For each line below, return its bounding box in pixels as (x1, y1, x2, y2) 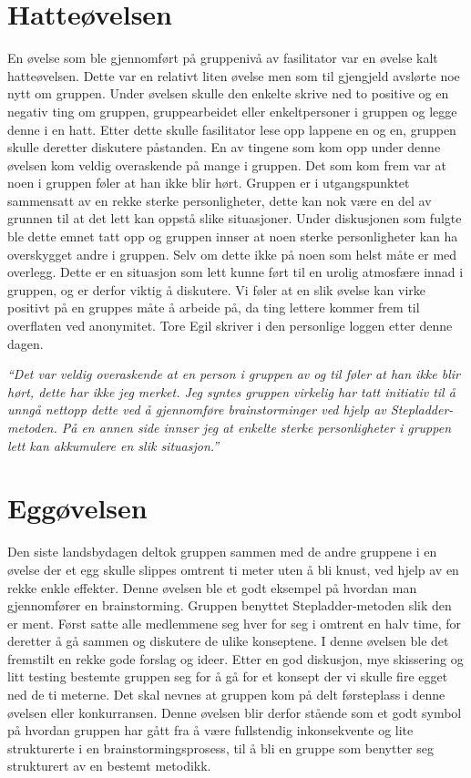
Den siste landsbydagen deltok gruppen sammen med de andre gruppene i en (7, 542, 437, 561)
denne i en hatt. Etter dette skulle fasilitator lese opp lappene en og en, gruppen (7, 119, 456, 138)
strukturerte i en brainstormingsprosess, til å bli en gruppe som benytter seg (7, 738, 434, 757)
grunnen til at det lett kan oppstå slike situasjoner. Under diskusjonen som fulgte (7, 209, 462, 228)
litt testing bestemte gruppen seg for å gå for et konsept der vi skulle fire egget (7, 667, 448, 686)
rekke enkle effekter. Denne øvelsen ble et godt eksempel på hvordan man (7, 578, 417, 597)
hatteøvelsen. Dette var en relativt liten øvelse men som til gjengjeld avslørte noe (7, 66, 460, 85)
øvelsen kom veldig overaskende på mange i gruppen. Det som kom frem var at (7, 155, 446, 174)
